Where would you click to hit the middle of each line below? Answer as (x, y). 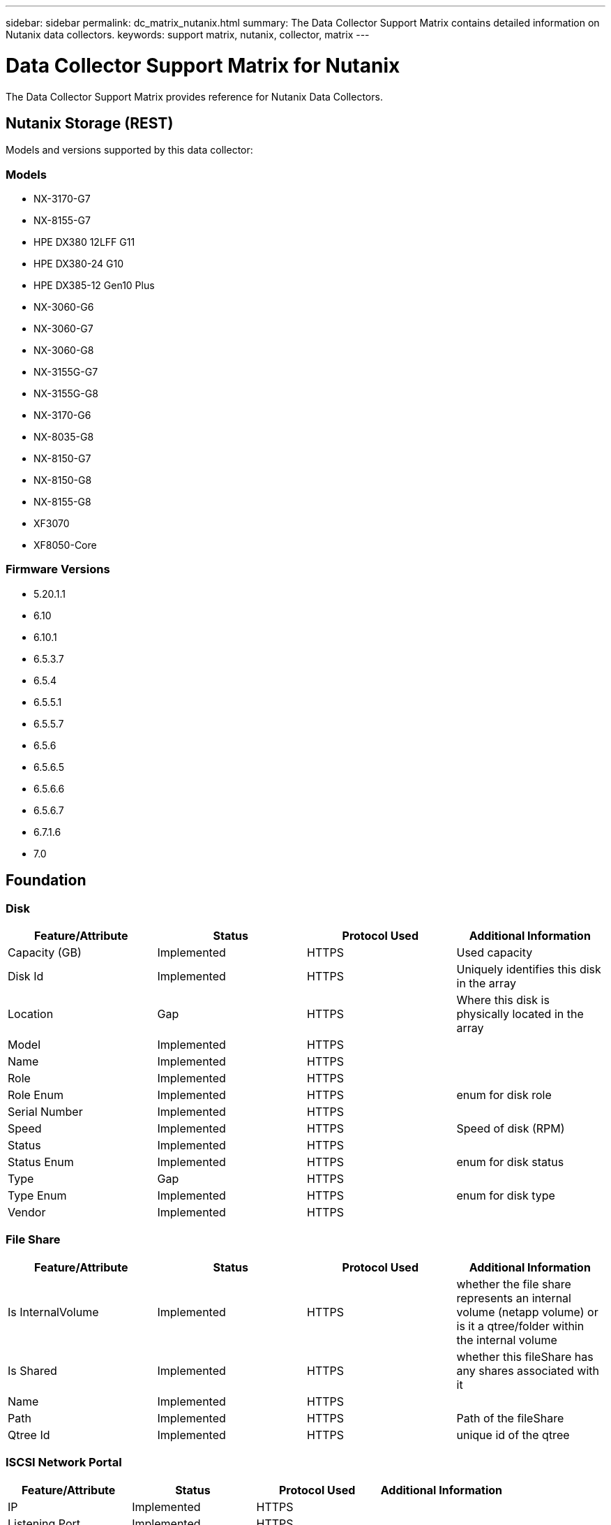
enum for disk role (504, 1095)
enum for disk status (510, 1162)
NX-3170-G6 (62, 415)
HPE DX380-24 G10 (78, 264)
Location (31, 1014)
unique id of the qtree (513, 1435)
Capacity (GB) (45, 953)
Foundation (46, 881)
